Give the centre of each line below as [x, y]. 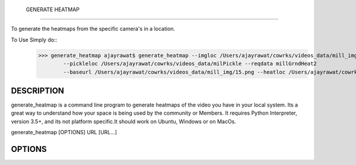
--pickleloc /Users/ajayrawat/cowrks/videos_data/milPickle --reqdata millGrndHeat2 [190, 64]
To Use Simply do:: [34, 40]
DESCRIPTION [38, 91]
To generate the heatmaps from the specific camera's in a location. [93, 29]
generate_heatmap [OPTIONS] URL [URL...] [64, 132]
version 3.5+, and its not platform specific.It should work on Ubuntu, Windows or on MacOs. [124, 121]
